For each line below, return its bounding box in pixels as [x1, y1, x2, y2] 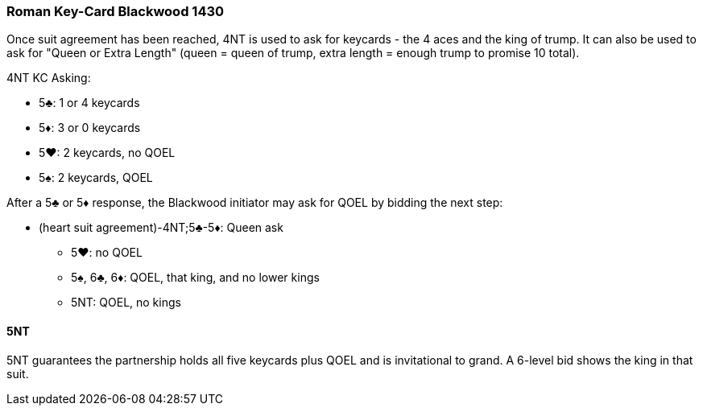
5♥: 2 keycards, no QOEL [39, 146, 176, 160]
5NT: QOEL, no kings [71, 295, 181, 310]
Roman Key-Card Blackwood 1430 [6, 3, 225, 19]
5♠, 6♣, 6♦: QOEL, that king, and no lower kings [71, 270, 320, 285]
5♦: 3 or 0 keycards [39, 121, 141, 135]
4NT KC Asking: [6, 71, 91, 85]
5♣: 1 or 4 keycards [39, 96, 140, 110]
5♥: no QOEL [71, 245, 143, 260]
